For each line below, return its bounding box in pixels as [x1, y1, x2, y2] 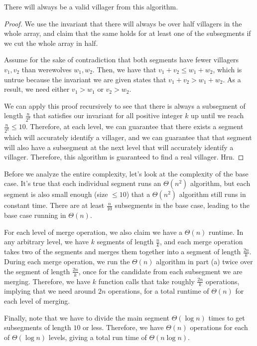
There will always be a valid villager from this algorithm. [4, 1, 178, 11]
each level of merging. [4, 295, 70, 306]
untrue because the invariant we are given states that [4, 74, 166, 84]
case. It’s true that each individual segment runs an [4, 178, 161, 188]
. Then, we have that [92, 64, 156, 74]
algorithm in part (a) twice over [156, 256, 253, 267]
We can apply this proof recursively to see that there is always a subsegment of [4, 100, 246, 111]
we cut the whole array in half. [4, 37, 98, 48]
